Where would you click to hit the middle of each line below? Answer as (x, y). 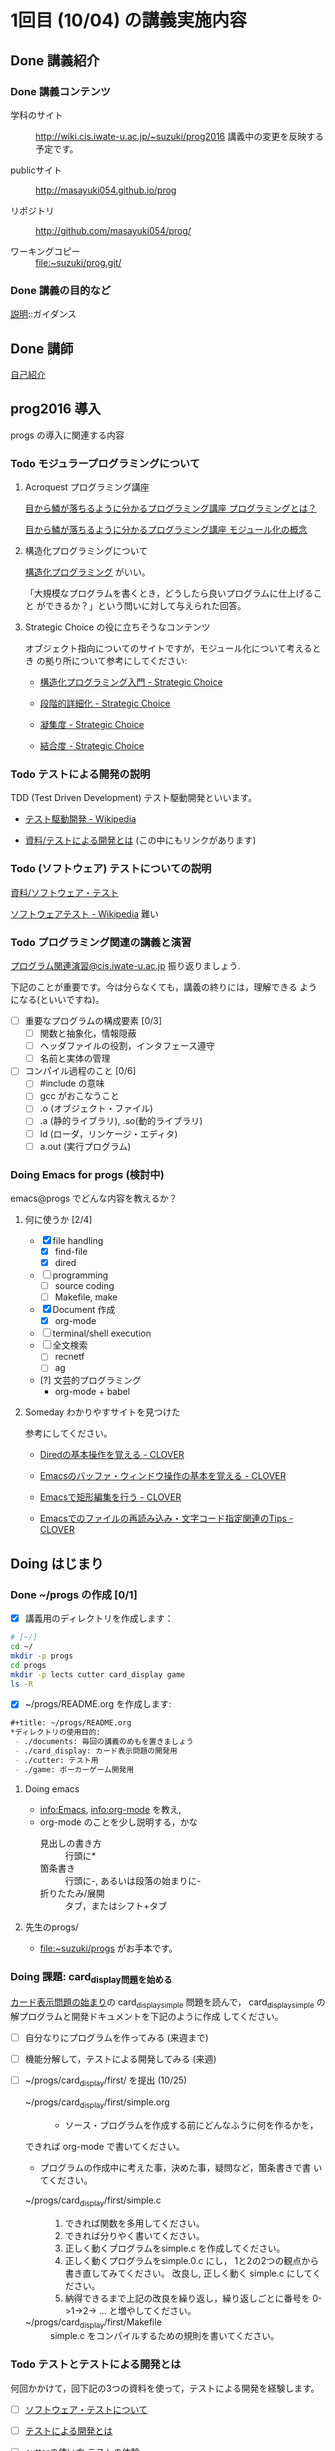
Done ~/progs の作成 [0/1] (74, 1594)
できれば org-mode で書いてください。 (104, 2146)
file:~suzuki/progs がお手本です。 (108, 1948)
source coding (84, 1286)
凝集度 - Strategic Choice (92, 725)
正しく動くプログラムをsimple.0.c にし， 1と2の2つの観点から (192, 2260)
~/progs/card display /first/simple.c (93, 2201)
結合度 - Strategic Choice (92, 746)
